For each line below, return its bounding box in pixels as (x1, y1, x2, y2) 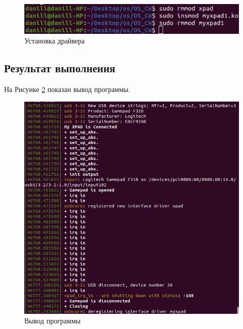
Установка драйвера (24, 35, 85, 46)
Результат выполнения (4, 60, 115, 76)
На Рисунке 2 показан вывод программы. (4, 84, 131, 95)
